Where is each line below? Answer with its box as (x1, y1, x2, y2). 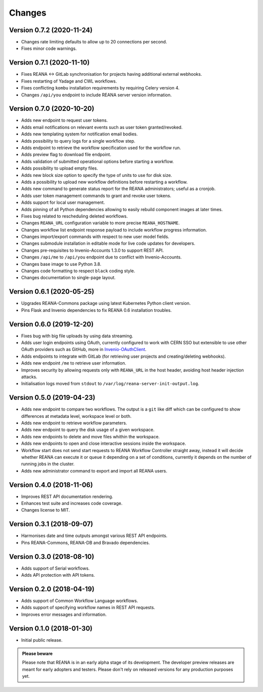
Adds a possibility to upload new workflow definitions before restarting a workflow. (21, 179, 188, 185)
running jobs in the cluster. (21, 461, 75, 467)
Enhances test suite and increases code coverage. (21, 500, 123, 506)
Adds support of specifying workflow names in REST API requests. (21, 605, 155, 610)
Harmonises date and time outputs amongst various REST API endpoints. (21, 533, 168, 539)
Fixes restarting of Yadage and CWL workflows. (21, 78, 117, 84)
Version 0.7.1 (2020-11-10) (9, 59, 90, 67)
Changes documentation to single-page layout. (21, 275, 116, 281)
